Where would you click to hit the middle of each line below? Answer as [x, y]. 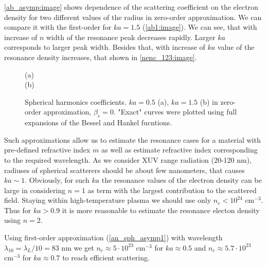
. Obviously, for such [57, 180]
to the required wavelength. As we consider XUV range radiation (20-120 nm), [128, 159]
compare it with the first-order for [58, 27]
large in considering [35, 190]
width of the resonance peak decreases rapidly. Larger [131, 37]
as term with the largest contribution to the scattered [172, 190]
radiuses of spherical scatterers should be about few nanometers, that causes [124, 170]
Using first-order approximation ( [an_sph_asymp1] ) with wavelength [113, 237]
